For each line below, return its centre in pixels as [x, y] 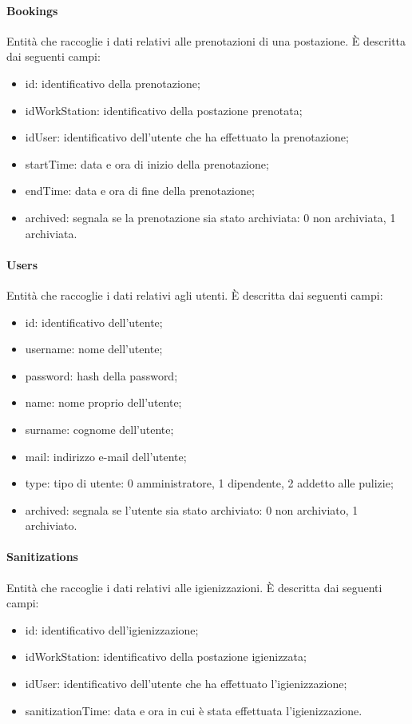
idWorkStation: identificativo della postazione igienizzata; [166, 656]
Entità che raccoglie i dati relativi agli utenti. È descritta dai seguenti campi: [195, 294]
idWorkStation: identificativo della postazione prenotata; [164, 110]
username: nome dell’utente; [94, 349]
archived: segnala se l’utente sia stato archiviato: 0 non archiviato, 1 [192, 509]
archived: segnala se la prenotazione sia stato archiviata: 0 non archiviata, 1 [210, 217]
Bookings [32, 10]
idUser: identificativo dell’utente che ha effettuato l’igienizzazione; [186, 684]
